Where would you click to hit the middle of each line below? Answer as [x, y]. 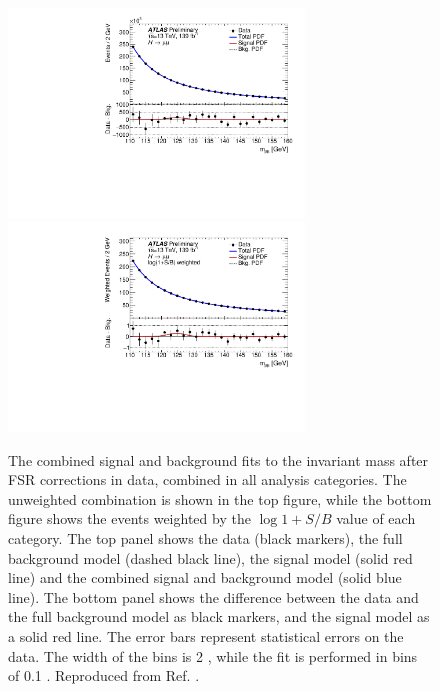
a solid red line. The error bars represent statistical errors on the [206, 636]
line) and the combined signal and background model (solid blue [205, 577]
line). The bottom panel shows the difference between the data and [213, 596]
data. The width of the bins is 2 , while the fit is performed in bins [213, 655]
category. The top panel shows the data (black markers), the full [205, 538]
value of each [376, 518]
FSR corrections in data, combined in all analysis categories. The [207, 479]
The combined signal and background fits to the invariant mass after [218, 459]
